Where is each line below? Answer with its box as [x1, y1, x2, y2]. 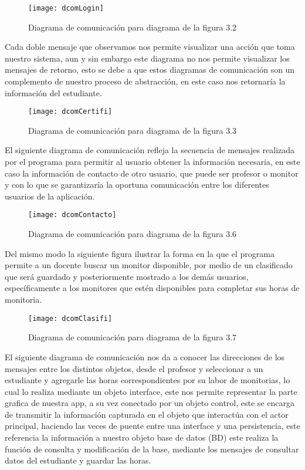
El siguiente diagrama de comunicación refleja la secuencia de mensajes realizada [5, 144, 295, 156]
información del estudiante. [5, 86, 102, 99]
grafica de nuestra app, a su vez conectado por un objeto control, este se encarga [5, 397, 294, 409]
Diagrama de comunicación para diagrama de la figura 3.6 [28, 228, 237, 240]
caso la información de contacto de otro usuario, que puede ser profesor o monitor [5, 167, 299, 179]
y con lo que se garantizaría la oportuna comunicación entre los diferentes [5, 178, 269, 191]
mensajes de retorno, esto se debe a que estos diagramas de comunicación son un [5, 63, 295, 76]
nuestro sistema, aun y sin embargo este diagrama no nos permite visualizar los [5, 52, 290, 64]
